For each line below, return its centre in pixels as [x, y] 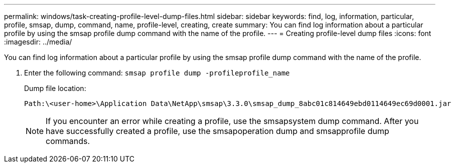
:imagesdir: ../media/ [38, 42]
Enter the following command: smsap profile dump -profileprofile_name [157, 73]
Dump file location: [55, 88]
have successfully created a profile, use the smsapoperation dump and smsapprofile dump [217, 131]
